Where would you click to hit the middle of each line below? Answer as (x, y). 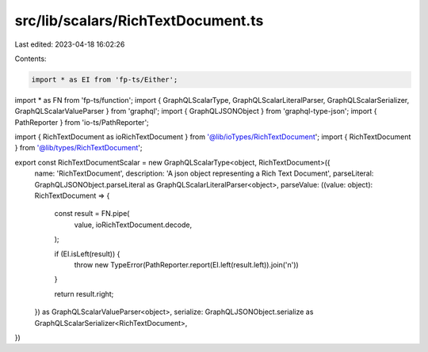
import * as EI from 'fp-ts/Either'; (105, 79)
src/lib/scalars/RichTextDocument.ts (139, 21)
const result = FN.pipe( (92, 214)
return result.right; (84, 293)
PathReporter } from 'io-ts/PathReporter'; (82, 122)
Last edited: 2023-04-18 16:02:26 (70, 44)
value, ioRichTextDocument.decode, (133, 225)
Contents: (31, 59)
